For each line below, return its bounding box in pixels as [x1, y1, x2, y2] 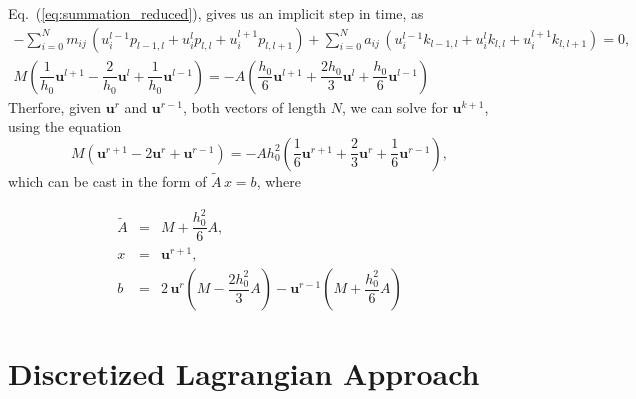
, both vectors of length [182, 96, 327, 117]
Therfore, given [8, 96, 102, 117]
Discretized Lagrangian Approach [8, 352, 480, 393]
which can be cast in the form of [8, 171, 207, 192]
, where [256, 171, 301, 192]
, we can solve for [342, 96, 448, 117]
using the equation [8, 116, 122, 137]
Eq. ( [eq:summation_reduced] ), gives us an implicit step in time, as [8, 3, 424, 23]
